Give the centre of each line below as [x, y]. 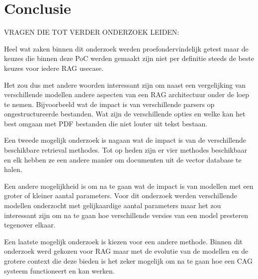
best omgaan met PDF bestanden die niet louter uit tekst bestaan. [106, 123]
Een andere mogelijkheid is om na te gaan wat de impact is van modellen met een [129, 186]
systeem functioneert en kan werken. [59, 270]
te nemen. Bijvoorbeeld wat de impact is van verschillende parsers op [109, 104]
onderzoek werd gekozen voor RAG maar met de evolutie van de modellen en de [126, 251]
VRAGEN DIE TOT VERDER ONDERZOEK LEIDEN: [92, 32]
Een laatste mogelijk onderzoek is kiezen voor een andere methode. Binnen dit [123, 241]
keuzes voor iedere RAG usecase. [54, 68]
